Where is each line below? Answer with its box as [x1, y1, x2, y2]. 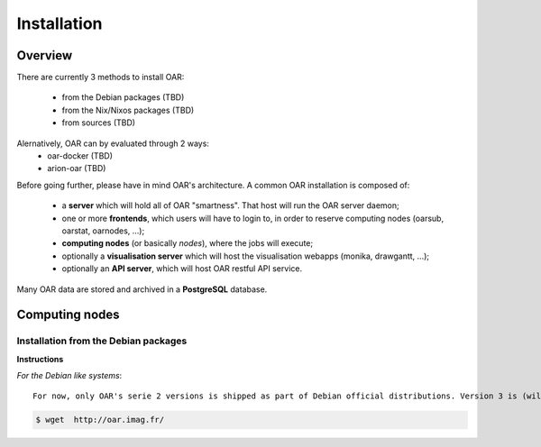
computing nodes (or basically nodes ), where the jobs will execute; [61, 238, 314, 249]
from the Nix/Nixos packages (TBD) [61, 105, 195, 115]
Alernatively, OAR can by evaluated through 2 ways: [16, 138, 209, 149]
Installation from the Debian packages [16, 334, 188, 347]
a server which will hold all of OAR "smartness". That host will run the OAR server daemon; [61, 200, 400, 211]
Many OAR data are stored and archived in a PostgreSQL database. [16, 284, 268, 295]
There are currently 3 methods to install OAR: [16, 72, 185, 83]
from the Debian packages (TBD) [61, 92, 185, 103]
